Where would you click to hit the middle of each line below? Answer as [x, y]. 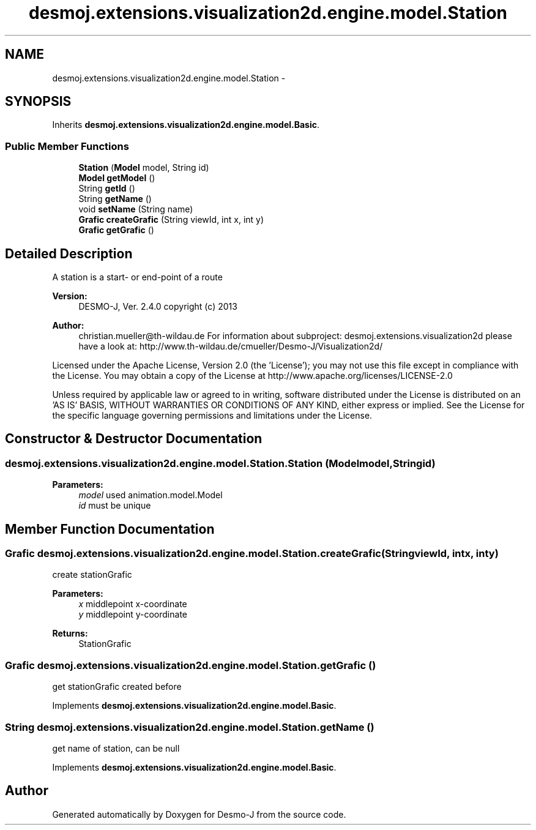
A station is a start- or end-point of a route [137, 277]
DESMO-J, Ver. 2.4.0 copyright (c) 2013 [158, 307]
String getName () [115, 199]
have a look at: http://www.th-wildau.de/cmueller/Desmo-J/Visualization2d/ [231, 346]
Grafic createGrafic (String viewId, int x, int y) [171, 220]
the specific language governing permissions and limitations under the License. [212, 416]
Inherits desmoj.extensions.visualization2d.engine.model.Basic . [186, 125]
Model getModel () [117, 178]
